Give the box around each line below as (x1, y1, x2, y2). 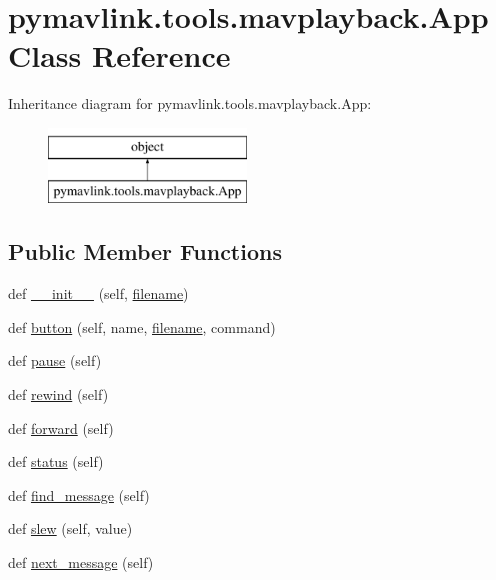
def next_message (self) (8, 552, 154, 573)
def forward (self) (8, 417, 114, 438)
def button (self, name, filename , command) (8, 316, 276, 337)
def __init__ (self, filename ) (8, 283, 189, 304)
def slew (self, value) (8, 518, 133, 539)
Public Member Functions (8, 236, 282, 267)
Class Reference (8, 35, 231, 76)
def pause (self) (8, 350, 102, 371)
